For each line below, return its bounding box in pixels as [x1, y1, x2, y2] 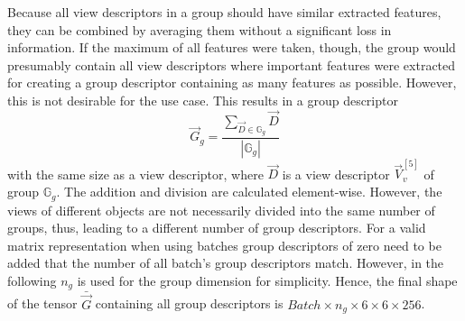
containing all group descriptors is [95, 294, 284, 313]
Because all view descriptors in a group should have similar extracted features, [7, 3, 442, 21]
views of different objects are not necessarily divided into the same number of [7, 200, 435, 219]
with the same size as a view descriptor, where [7, 164, 264, 183]
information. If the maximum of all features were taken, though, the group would [7, 38, 456, 57]
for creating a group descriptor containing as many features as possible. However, [7, 73, 457, 92]
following [7, 271, 57, 289]
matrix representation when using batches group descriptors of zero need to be [7, 235, 442, 254]
